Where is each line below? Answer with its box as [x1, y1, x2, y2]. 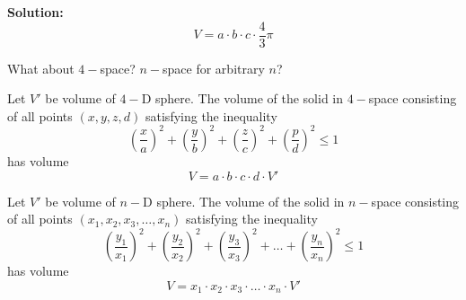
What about [7, 58, 75, 77]
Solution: [7, 3, 64, 21]
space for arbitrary [163, 58, 265, 77]
